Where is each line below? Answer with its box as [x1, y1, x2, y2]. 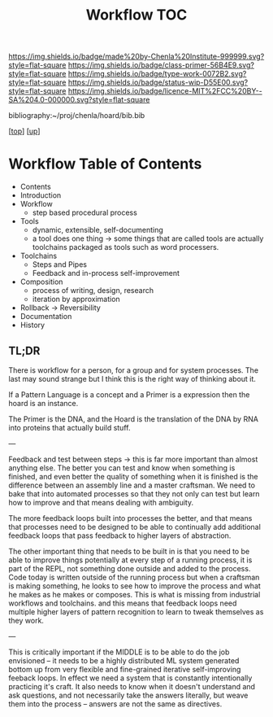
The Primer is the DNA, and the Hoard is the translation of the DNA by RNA [8, 413, 258, 424]
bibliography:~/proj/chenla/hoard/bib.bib [8, 111, 145, 120]
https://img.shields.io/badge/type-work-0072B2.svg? [67, 69, 247, 79]
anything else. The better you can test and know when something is [8, 462, 236, 473]
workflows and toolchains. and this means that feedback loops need [8, 598, 237, 608]
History [19, 320, 45, 330]
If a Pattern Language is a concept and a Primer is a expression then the [8, 389, 250, 400]
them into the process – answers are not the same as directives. [8, 698, 223, 709]
